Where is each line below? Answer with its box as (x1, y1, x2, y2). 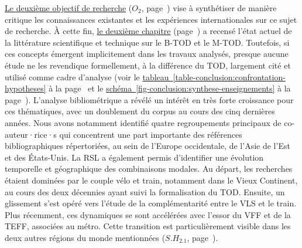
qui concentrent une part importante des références (59, 128, 242, 140)
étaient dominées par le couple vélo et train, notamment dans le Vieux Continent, (5, 174, 298, 186)
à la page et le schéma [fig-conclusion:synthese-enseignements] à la (49, 82, 291, 94)
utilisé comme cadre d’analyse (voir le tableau (5, 70, 169, 83)
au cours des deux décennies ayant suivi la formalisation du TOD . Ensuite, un (5, 185, 285, 198)
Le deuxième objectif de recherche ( (5, 2, 132, 13)
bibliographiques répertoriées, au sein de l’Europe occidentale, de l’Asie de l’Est (5, 140, 290, 152)
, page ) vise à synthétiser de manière (141, 2, 277, 13)
